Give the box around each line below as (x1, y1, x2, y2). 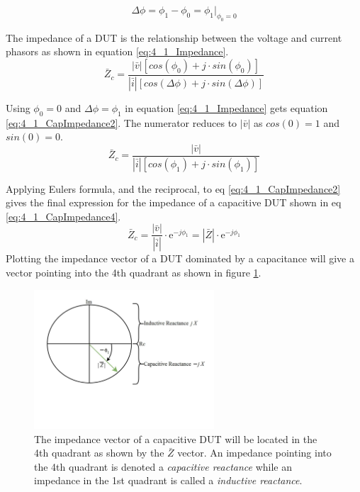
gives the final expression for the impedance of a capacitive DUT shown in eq (6, 195, 342, 210)
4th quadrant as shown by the (34, 445, 164, 460)
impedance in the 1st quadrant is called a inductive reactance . (34, 473, 303, 488)
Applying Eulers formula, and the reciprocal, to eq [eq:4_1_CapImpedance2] (6, 181, 341, 196)
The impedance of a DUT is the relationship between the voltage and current (6, 30, 342, 45)
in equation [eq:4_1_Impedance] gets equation (125, 100, 328, 115)
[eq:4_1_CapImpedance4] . (6, 208, 121, 223)
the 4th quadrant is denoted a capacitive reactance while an (34, 459, 292, 474)
